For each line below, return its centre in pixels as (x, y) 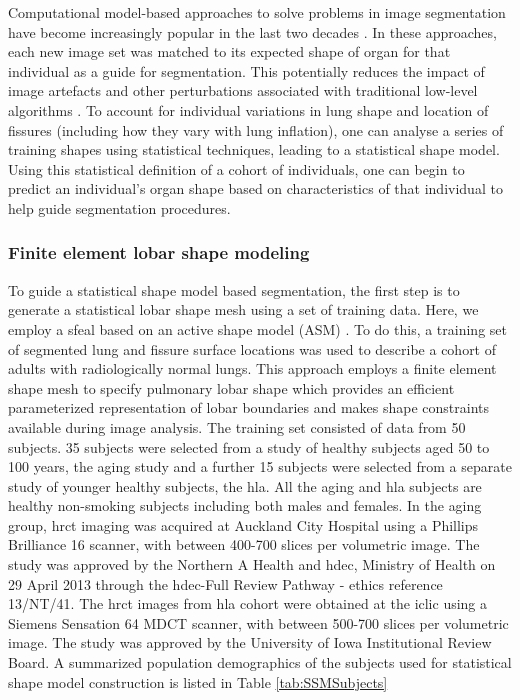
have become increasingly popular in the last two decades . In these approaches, (252, 31)
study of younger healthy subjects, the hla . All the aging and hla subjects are (245, 485)
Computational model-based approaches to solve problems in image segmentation (257, 12)
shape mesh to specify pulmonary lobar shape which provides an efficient (231, 387)
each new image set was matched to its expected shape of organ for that (229, 51)
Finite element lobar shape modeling (159, 252)
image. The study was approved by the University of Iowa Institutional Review (250, 642)
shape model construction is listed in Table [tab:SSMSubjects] (198, 681)
